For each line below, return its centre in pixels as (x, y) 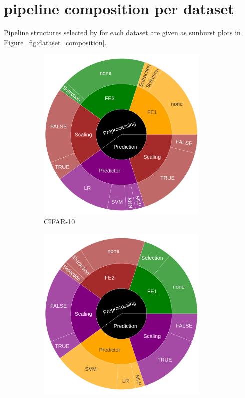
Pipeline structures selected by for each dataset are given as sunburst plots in (122, 32)
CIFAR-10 (60, 222)
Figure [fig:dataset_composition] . (55, 42)
